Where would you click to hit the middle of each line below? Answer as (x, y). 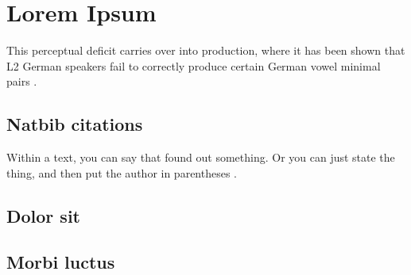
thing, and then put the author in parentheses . (122, 172)
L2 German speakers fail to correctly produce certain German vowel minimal (194, 65)
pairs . (22, 81)
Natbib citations (75, 124)
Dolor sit (43, 215)
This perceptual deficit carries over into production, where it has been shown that (206, 50)
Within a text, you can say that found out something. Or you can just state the (201, 157)
